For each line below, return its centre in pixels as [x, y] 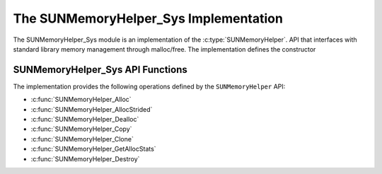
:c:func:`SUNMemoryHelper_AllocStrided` [92, 109]
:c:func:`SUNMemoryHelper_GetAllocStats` [93, 149]
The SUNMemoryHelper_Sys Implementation [148, 18]
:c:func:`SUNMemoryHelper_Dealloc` [85, 120]
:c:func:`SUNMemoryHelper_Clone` [82, 139]
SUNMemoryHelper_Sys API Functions [100, 70]
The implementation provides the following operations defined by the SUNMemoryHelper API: [149, 86]
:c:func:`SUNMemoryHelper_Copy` [81, 129]
